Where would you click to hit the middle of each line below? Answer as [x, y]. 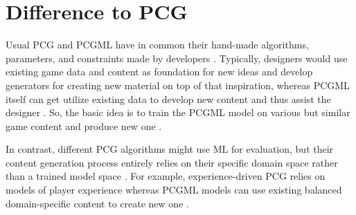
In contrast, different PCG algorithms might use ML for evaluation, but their [170, 149]
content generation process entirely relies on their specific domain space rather [172, 162]
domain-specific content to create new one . [97, 203]
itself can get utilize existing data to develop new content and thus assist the [168, 99]
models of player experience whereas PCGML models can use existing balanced [174, 190]
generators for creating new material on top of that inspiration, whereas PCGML [178, 85]
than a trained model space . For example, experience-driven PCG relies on [166, 176]
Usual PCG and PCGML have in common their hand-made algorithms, [157, 45]
